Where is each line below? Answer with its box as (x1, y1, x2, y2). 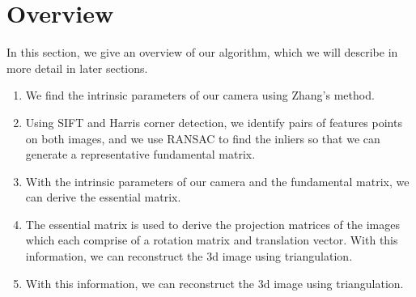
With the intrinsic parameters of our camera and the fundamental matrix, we (25, 172, 410, 189)
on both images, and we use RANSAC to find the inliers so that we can (25, 129, 380, 146)
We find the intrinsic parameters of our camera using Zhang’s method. (25, 87, 375, 104)
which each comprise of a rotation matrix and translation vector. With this (25, 231, 398, 248)
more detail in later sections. (6, 59, 148, 76)
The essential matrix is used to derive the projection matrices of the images (25, 215, 400, 232)
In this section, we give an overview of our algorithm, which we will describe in (6, 44, 398, 61)
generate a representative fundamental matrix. (25, 146, 256, 163)
